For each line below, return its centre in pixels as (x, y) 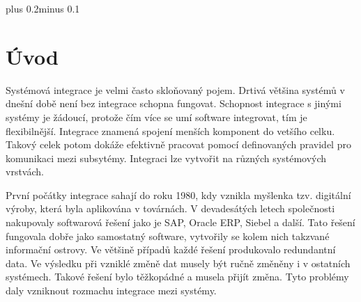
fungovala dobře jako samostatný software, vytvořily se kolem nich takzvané (168, 236)
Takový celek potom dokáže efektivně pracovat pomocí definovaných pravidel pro (178, 144)
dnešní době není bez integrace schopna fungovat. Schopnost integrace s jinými (174, 103)
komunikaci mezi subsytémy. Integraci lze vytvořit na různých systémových (166, 158)
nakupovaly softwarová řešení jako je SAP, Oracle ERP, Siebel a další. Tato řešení (180, 222)
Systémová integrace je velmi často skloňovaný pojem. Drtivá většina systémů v (175, 89)
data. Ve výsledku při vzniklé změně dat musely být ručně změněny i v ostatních (178, 263)
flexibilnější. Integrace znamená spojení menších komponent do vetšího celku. (170, 130)
